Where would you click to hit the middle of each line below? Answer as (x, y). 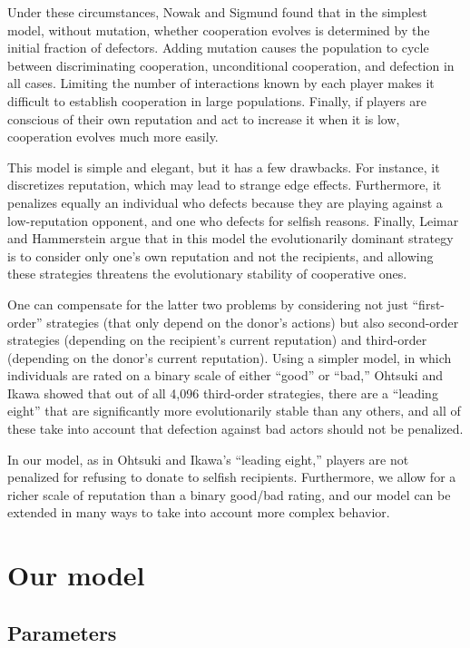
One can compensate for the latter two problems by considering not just (208, 304)
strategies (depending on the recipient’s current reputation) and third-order (217, 340)
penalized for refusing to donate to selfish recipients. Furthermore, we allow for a (232, 477)
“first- (429, 304)
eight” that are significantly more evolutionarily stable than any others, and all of (234, 411)
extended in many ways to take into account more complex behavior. (199, 512)
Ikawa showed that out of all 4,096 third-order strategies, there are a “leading (223, 393)
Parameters (62, 632)
